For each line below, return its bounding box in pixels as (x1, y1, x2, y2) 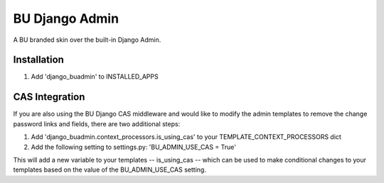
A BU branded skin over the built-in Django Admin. (13, 35, 161, 44)
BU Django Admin (13, 11, 119, 26)
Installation (13, 54, 64, 66)
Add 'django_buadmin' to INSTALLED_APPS (31, 72, 159, 81)
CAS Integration (13, 91, 85, 103)
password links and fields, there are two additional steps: (13, 119, 181, 128)
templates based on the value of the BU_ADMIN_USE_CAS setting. (13, 165, 206, 174)
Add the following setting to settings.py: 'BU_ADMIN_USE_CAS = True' (31, 143, 236, 151)
